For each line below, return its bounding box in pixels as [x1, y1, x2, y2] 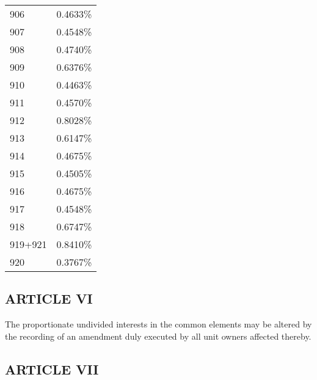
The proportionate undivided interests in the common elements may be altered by [5, 318, 312, 331]
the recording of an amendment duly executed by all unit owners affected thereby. [5, 329, 312, 342]
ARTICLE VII [5, 359, 99, 378]
